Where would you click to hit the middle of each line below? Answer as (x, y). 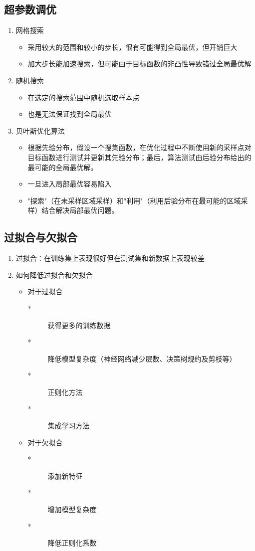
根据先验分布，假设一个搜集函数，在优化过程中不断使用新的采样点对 (139, 147)
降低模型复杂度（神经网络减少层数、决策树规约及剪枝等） (142, 358)
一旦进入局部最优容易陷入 (70, 184)
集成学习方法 (69, 426)
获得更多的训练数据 (79, 325)
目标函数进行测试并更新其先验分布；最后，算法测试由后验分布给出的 (139, 157)
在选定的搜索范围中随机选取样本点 (84, 97)
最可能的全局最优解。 (63, 167)
